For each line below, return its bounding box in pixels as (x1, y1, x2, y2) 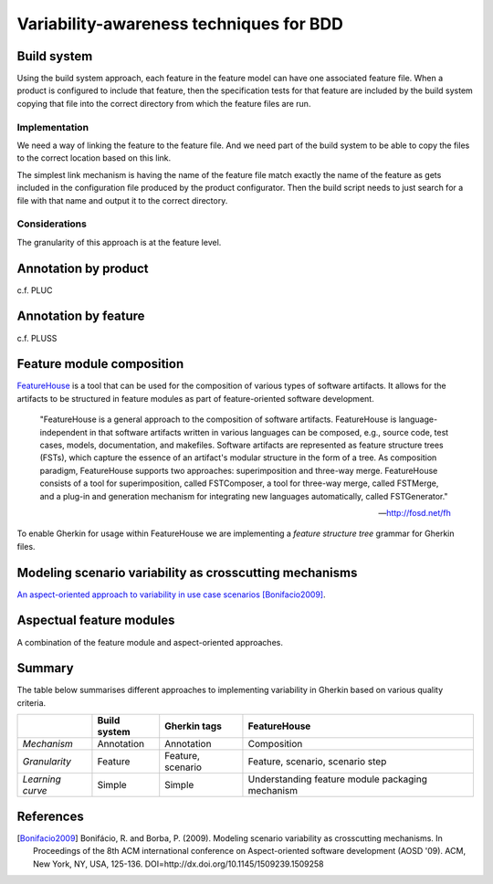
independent (39, 426, 88, 437)
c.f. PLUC (16, 284, 53, 296)
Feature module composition (16, 356, 184, 372)
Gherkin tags (164, 720, 223, 732)
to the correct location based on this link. (16, 153, 172, 163)
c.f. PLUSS (16, 332, 58, 343)
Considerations (16, 217, 87, 230)
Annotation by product (16, 260, 149, 276)
